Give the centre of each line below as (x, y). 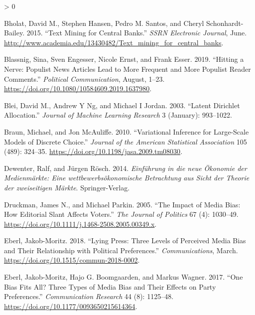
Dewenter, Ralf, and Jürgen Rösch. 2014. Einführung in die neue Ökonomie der (126, 168)
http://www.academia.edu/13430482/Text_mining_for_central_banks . (114, 42)
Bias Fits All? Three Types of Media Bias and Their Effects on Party (110, 286)
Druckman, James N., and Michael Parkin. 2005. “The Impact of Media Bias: (122, 204)
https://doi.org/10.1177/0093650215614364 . (71, 306)
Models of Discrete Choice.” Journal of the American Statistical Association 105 (126, 141)
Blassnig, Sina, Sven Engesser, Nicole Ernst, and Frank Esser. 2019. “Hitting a (124, 59)
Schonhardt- (225, 23)
